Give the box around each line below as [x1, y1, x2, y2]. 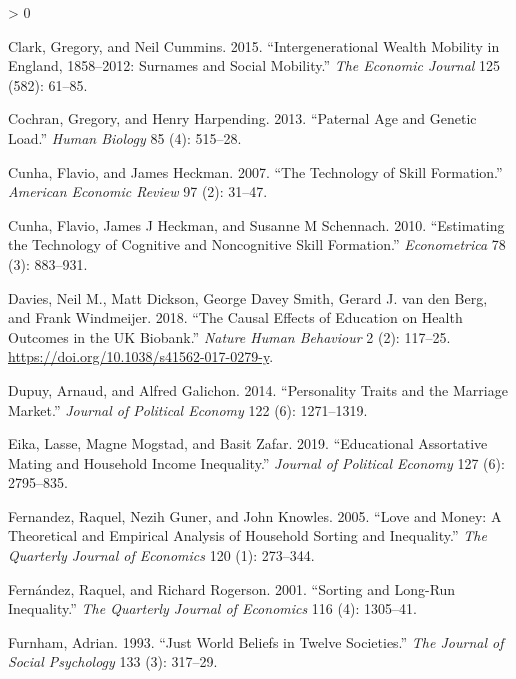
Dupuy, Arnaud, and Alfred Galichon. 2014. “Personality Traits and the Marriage [8, 379, 508, 400]
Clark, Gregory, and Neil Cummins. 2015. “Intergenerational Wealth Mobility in [8, 35, 500, 56]
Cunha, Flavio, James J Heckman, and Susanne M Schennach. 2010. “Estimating [8, 214, 505, 235]
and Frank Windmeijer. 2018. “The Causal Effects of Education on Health [8, 307, 463, 328]
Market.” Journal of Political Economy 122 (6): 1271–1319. [8, 399, 368, 420]
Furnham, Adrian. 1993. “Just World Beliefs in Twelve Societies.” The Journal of [8, 631, 504, 652]
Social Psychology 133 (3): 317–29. [8, 651, 218, 672]
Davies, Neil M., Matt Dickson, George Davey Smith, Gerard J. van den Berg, [8, 287, 488, 308]
